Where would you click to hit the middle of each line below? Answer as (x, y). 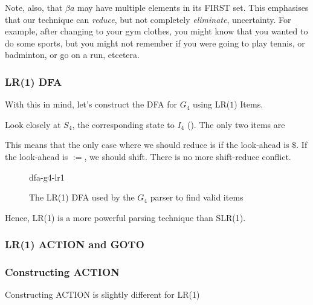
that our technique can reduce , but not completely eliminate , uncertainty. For (148, 19)
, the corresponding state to (123, 124)
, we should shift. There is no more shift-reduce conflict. (188, 156)
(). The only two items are (236, 124)
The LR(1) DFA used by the (82, 197)
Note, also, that (34, 7)
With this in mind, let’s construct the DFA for (91, 104)
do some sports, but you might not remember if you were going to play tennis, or (155, 43)
